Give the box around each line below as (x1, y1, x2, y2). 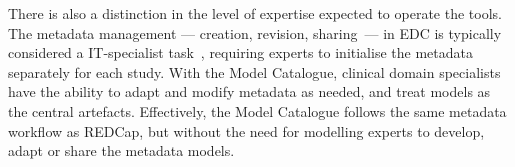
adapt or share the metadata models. (8, 140, 235, 161)
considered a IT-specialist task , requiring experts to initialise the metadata (8, 42, 473, 63)
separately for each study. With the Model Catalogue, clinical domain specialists (8, 61, 501, 82)
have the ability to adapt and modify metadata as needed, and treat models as (8, 81, 491, 102)
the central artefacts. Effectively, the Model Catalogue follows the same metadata (8, 100, 507, 121)
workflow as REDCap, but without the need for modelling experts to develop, (8, 120, 485, 141)
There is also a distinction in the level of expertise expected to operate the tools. (8, 3, 502, 23)
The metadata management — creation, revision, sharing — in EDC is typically (8, 22, 502, 43)
